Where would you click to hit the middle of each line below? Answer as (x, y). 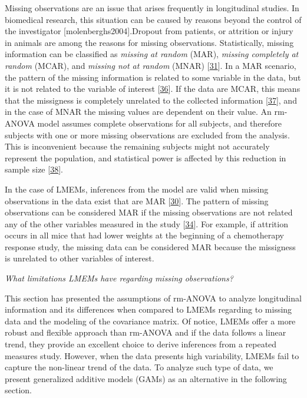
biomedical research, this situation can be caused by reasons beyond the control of (153, 19)
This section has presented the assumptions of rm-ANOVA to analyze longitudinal (153, 298)
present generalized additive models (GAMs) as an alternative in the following (146, 378)
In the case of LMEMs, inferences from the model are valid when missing (137, 189)
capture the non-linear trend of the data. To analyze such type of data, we (139, 367)
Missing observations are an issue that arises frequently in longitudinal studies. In (152, 8)
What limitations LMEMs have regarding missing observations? (119, 278)
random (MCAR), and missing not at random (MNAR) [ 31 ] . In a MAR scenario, (151, 65)
